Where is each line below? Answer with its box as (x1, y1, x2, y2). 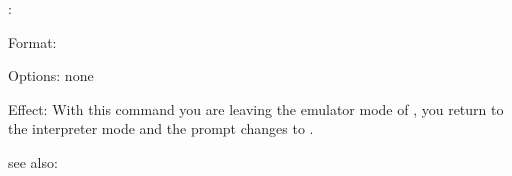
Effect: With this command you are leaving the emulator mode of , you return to (8, 98, 504, 119)
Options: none (8, 65, 94, 86)
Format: (8, 31, 57, 52)
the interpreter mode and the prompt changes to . (8, 118, 314, 139)
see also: (8, 151, 58, 172)
